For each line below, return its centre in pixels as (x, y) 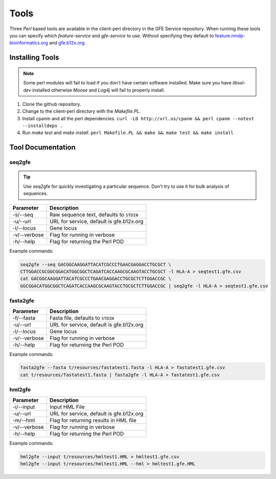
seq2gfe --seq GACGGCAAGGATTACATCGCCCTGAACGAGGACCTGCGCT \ (96, 264)
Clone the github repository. (52, 104)
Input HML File (67, 407)
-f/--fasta (24, 318)
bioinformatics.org (29, 43)
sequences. (36, 193)
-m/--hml (24, 420)
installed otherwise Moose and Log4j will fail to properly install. (99, 90)
